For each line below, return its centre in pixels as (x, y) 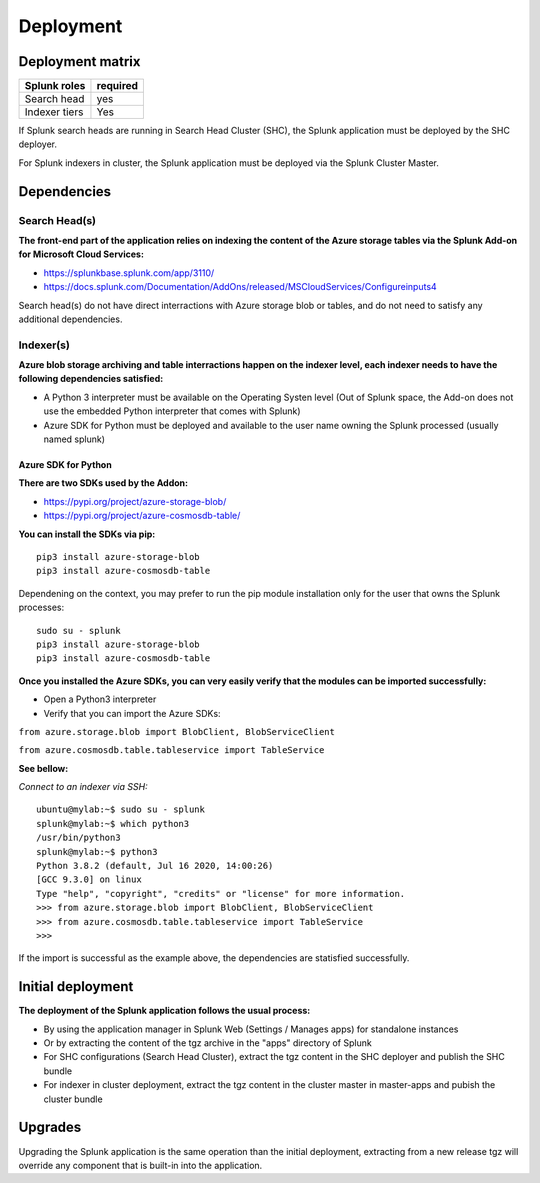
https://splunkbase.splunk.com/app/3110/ (129, 272)
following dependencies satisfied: (91, 379)
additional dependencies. (70, 319)
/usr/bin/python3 (78, 838)
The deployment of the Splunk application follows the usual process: (164, 1011)
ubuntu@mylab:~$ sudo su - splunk (120, 809)
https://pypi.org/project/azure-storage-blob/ (135, 501)
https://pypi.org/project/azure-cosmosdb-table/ (142, 516)
